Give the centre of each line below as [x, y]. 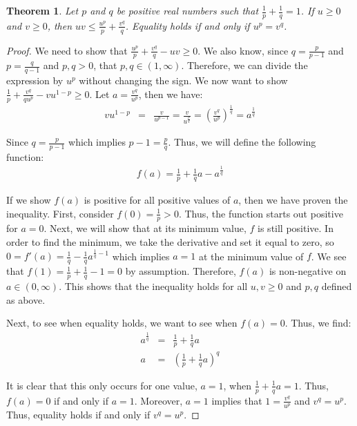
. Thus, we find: [318, 323]
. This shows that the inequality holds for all [153, 286]
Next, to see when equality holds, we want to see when [122, 323]
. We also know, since [243, 50]
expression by [35, 80]
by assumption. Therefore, [181, 271]
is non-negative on [308, 271]
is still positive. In [296, 228]
